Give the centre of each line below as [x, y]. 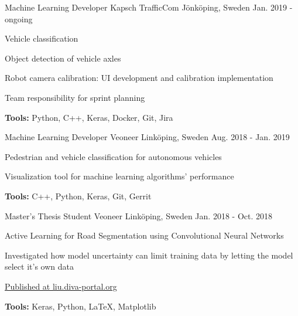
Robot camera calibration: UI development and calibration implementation [139, 78]
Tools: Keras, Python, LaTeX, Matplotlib [81, 306]
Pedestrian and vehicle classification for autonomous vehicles [113, 156]
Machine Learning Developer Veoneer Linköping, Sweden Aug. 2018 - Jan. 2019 [147, 137]
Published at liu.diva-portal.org [61, 286]
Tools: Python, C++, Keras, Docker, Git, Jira [89, 117]
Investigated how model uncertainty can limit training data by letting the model [149, 255]
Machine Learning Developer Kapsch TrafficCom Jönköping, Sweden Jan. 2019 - [149, 7]
